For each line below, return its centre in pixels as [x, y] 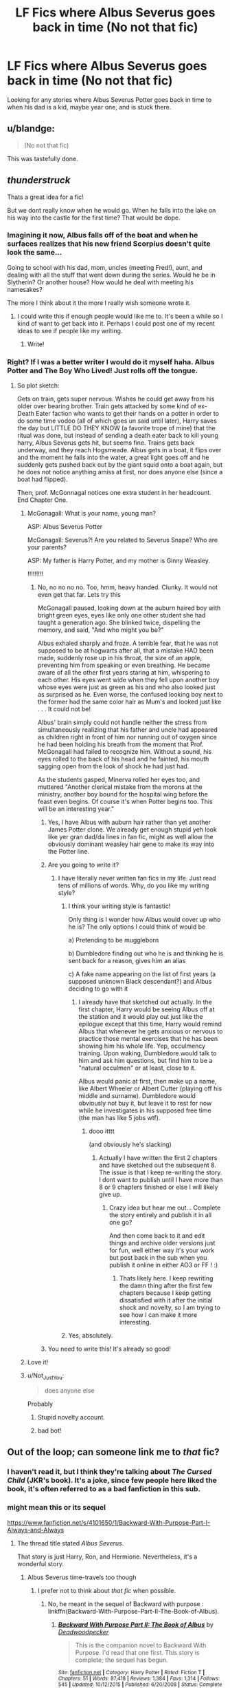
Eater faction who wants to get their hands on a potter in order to [127, 414]
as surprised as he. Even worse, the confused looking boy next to [130, 695]
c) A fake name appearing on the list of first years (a [142, 974]
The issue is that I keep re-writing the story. [161, 1172]
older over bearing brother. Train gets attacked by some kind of [107, 406]
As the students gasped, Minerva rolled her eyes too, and [119, 780]
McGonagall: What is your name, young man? [92, 514]
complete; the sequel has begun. [122, 1660]
